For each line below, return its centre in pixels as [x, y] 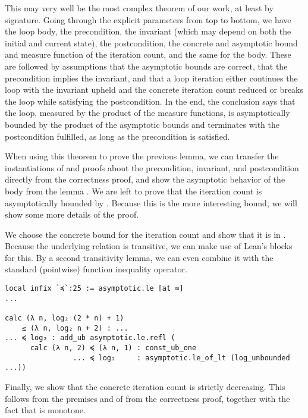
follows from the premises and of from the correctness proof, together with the [147, 398]
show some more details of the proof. [72, 214]
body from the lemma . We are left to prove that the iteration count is [133, 191]
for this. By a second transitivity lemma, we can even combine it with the [139, 257]
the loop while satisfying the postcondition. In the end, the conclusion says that [150, 101]
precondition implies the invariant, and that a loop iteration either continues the [151, 78]
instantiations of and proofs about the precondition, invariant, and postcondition [152, 167]
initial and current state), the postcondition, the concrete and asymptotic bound [151, 43]
